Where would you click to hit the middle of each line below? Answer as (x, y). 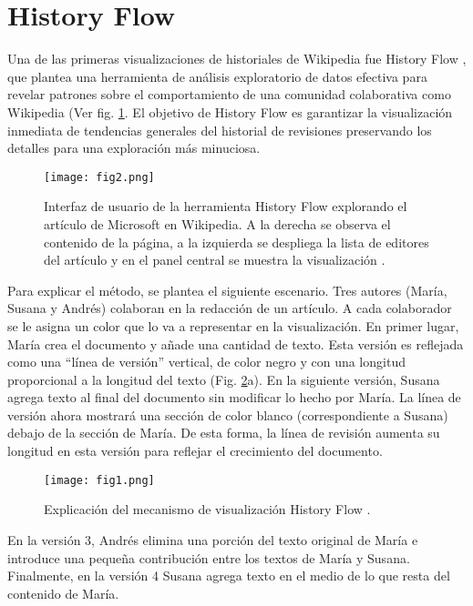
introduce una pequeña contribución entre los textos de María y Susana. (209, 557)
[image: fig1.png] (99, 480)
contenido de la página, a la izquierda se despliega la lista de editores (236, 242)
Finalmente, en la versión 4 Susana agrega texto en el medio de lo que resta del (229, 576)
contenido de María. (63, 593)
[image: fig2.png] (99, 177)
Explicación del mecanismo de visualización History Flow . (207, 509)
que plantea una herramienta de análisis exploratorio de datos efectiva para (217, 76)
